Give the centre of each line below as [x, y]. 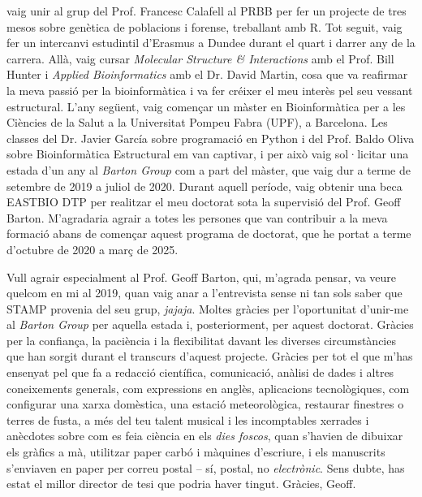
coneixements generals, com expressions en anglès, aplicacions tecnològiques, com [208, 388]
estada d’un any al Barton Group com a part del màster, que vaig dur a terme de [209, 169]
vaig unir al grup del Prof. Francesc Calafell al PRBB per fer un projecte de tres [207, 11]
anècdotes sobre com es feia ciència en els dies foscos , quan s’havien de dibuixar [205, 436]
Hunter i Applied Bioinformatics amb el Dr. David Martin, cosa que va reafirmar [207, 74]
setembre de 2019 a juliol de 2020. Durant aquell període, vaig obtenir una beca [205, 186]
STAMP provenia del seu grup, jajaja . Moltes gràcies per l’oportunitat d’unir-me [208, 308]
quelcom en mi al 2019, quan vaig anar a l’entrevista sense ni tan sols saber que [205, 293]
